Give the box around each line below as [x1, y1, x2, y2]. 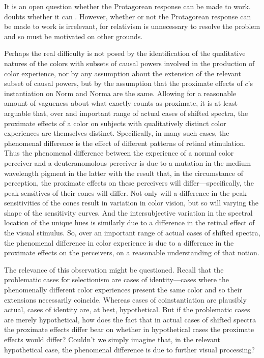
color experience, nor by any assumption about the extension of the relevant [4, 68, 241, 78]
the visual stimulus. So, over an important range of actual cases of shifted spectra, [4, 227, 260, 238]
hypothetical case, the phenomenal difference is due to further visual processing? [4, 344, 255, 354]
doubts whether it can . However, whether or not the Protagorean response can [4, 11, 251, 21]
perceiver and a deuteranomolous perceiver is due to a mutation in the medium [4, 157, 251, 168]
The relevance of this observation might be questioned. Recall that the [4, 264, 224, 275]
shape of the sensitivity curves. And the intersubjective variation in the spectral [4, 207, 253, 218]
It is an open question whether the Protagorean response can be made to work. [4, 1, 251, 11]
